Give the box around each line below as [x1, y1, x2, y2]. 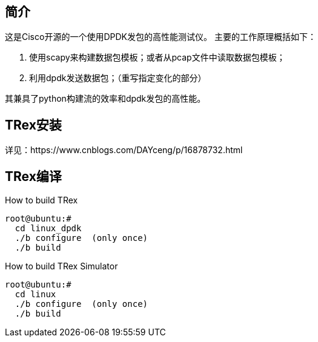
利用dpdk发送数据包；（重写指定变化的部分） [29, 73, 207, 84]
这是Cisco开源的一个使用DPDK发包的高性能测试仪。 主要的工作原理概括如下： [5, 31, 316, 42]
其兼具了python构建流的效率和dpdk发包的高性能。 [5, 93, 206, 104]
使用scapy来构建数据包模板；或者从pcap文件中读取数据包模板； [29, 52, 285, 63]
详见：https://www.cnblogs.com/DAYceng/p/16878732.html [5, 145, 243, 156]
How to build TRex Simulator [5, 261, 118, 272]
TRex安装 [5, 117, 62, 133]
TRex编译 [5, 168, 62, 184]
